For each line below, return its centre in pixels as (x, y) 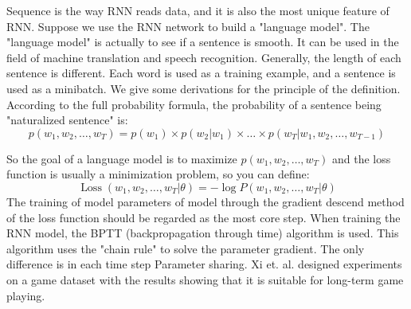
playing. (26, 295)
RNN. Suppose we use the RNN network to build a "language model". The (188, 26)
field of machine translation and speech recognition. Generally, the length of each (204, 57)
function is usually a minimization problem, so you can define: (158, 174)
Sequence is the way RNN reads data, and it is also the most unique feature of (198, 10)
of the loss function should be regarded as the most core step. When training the (204, 217)
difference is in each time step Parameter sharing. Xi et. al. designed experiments (204, 264)
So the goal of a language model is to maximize (122, 158)
